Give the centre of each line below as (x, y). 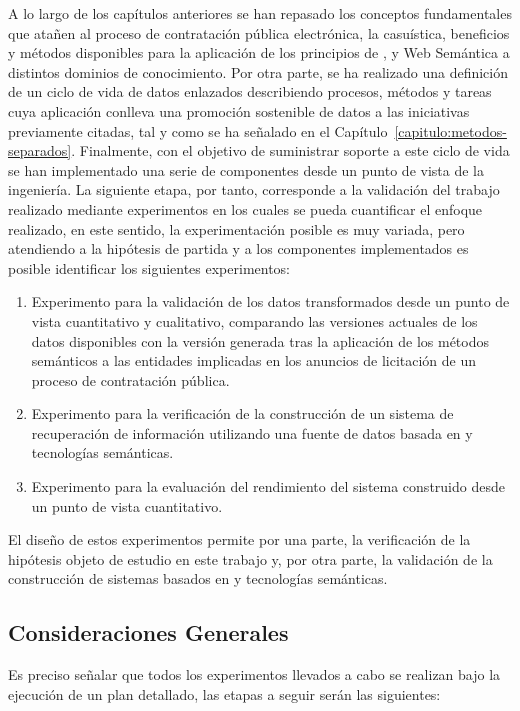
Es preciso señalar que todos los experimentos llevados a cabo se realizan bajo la (254, 674)
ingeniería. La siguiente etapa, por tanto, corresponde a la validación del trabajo (254, 189)
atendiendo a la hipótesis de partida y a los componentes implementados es (238, 248)
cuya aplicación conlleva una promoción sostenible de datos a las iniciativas (239, 110)
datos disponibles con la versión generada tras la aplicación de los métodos (260, 340)
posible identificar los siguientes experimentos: (149, 267)
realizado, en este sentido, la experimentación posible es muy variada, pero (236, 228)
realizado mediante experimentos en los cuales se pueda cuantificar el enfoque (245, 208)
